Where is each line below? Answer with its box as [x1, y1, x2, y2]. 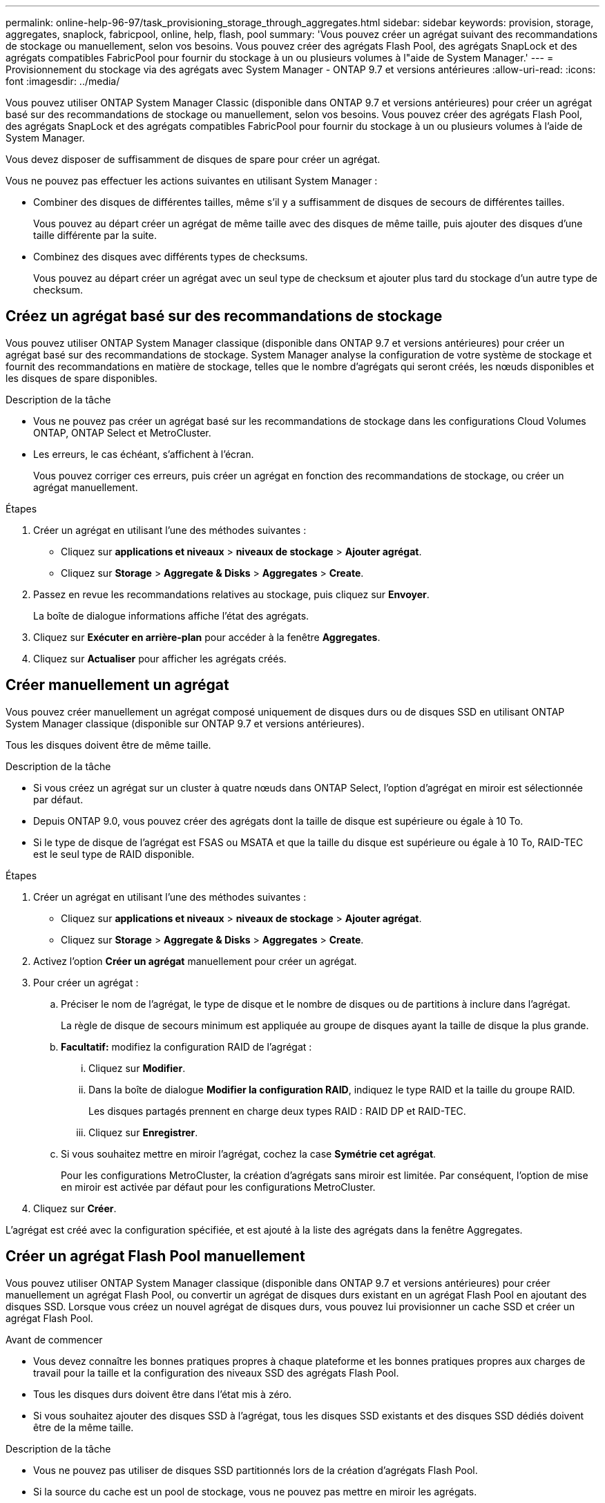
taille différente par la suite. [33, 229, 157, 241]
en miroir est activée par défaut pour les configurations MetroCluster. [61, 1180, 376, 1193]
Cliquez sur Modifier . [88, 1062, 186, 1074]
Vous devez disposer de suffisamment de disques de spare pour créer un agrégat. [6, 153, 381, 165]
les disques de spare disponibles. [6, 372, 157, 384]
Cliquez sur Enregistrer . [88, 1126, 198, 1138]
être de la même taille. [33, 1421, 134, 1433]
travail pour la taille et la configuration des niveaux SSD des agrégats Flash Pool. [33, 1366, 399, 1379]
